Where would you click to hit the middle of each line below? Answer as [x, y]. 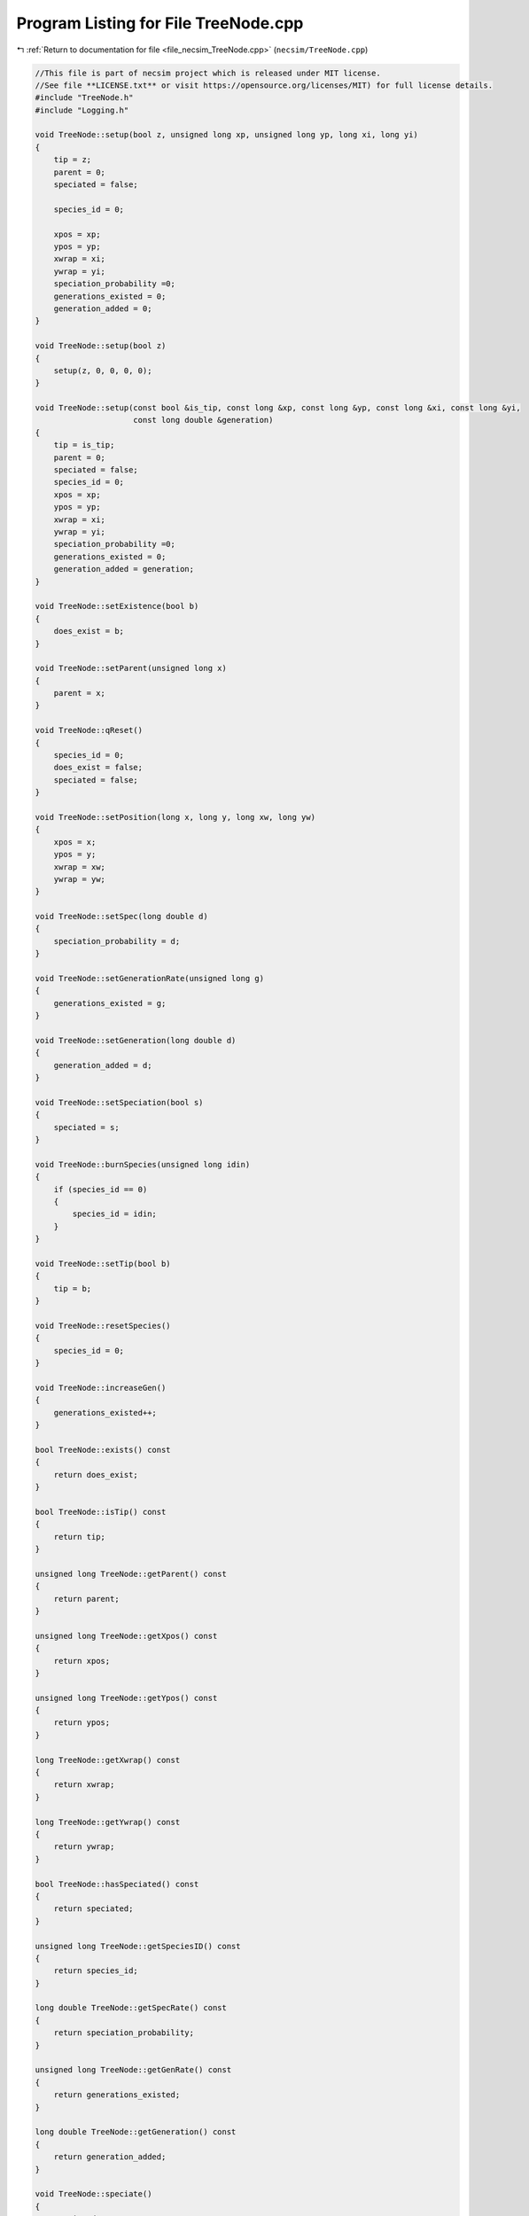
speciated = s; [86, 1127]
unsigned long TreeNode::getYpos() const [126, 1698]
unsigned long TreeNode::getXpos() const [126, 1636]
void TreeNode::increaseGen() [101, 1388]
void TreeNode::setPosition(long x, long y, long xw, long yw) [175, 817]
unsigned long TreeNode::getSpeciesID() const [138, 1946]
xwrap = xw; [80, 867]
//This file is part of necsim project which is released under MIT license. [208, 73]
